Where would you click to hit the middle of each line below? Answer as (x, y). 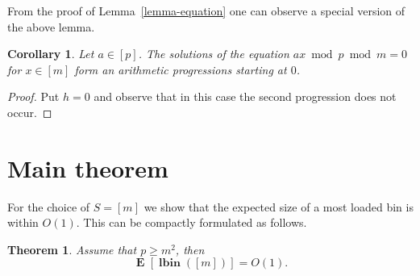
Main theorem (88, 167)
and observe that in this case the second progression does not (245, 96)
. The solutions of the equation (214, 54)
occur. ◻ (30, 112)
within (23, 222)
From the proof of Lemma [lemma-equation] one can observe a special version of (206, 10)
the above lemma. (51, 26)
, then (190, 249)
